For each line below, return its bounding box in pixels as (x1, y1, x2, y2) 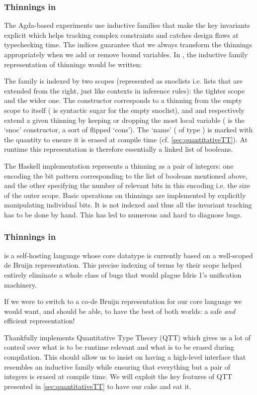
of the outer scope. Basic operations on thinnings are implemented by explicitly (4, 190, 246, 200)
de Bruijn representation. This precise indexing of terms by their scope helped (4, 260, 242, 270)
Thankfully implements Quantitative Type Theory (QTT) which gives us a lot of (4, 332, 251, 342)
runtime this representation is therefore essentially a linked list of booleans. (4, 144, 233, 154)
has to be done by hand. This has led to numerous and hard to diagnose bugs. (4, 209, 242, 219)
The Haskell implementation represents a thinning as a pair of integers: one (4, 160, 234, 171)
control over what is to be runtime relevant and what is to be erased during (4, 342, 234, 352)
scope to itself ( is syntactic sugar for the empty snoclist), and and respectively (4, 104, 245, 115)
